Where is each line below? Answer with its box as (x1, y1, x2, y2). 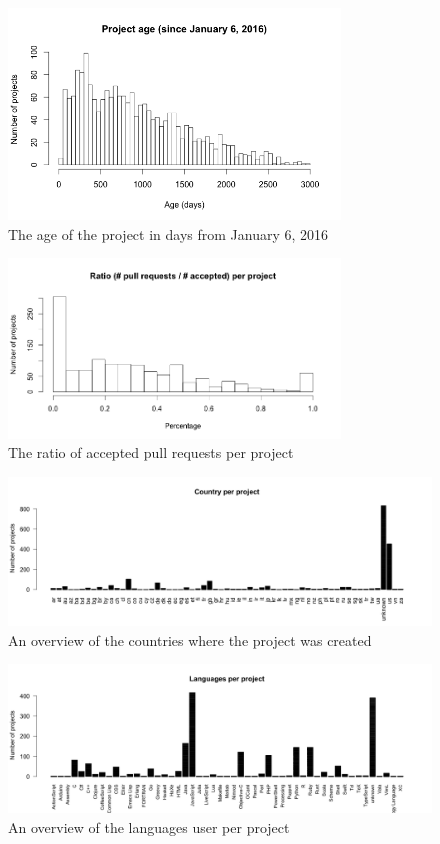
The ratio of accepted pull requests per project (8, 442, 294, 463)
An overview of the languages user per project (8, 816, 290, 837)
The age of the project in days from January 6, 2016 (8, 223, 329, 244)
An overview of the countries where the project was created (8, 629, 372, 650)
